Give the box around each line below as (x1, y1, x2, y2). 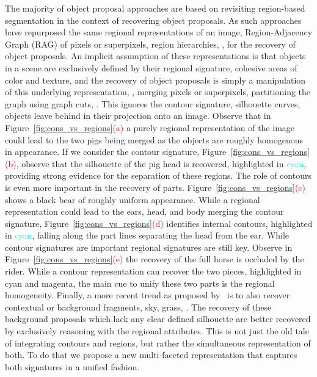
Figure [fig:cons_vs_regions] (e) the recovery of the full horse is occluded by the (5, 253, 304, 265)
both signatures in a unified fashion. (5, 360, 140, 373)
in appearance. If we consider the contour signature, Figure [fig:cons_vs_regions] (5, 145, 310, 158)
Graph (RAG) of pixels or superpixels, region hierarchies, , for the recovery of (5, 37, 296, 50)
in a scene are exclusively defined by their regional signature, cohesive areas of (5, 61, 297, 74)
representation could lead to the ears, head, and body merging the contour (5, 205, 284, 218)
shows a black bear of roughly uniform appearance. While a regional (5, 193, 260, 206)
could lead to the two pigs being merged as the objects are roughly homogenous (5, 133, 304, 146)
